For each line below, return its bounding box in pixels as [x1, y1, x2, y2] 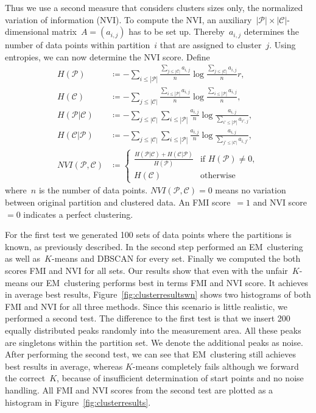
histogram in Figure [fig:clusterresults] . [5, 395, 151, 408]
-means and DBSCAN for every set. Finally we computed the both [51, 252, 301, 265]
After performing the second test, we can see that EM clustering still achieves [5, 348, 296, 361]
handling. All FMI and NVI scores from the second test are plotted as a [5, 383, 273, 396]
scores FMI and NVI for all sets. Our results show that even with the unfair [5, 264, 288, 276]
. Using [269, 38, 296, 51]
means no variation [215, 184, 286, 196]
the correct [5, 372, 46, 384]
